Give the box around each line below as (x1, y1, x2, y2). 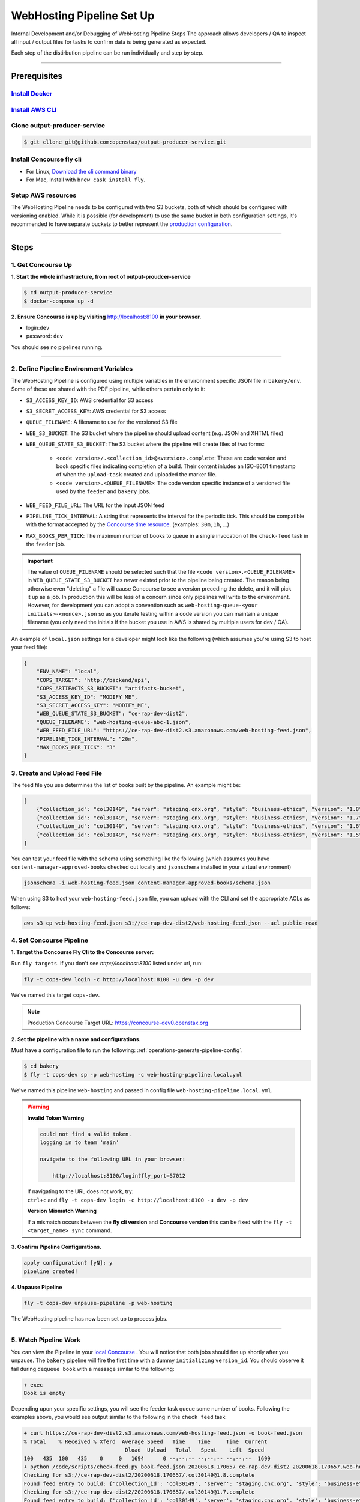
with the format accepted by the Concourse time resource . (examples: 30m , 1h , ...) (26, 521, 230, 528)
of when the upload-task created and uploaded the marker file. (56, 471, 217, 478)
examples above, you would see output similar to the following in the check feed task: (11, 1414, 227, 1421)
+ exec (23, 1381, 43, 1388)
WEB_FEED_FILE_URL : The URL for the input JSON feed (26, 502, 165, 509)
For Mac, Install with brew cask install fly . (26, 176, 146, 183)
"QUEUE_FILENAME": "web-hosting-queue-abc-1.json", (36, 719, 192, 725)
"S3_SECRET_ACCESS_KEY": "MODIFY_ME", (36, 702, 151, 708)
